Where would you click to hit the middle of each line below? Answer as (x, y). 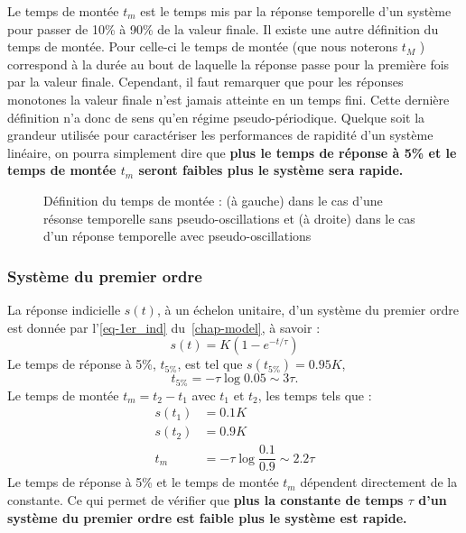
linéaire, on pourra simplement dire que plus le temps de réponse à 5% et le (232, 152)
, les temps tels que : (315, 395)
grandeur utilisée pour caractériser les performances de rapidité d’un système (220, 135)
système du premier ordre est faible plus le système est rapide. (207, 517)
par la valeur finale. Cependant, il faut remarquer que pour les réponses (205, 82)
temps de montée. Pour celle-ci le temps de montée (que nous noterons (203, 46)
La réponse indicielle (64, 309)
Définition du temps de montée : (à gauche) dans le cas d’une (213, 200)
